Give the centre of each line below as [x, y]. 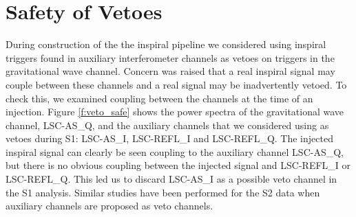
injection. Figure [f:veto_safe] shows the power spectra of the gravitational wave [175, 112]
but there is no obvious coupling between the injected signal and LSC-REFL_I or [178, 165]
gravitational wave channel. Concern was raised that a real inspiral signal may [170, 71]
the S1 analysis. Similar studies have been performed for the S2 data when [163, 192]
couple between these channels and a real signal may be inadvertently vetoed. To [176, 84]
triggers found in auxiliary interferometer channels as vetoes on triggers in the [170, 57]
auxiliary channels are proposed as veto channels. [109, 206]
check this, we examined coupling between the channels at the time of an [159, 98]
